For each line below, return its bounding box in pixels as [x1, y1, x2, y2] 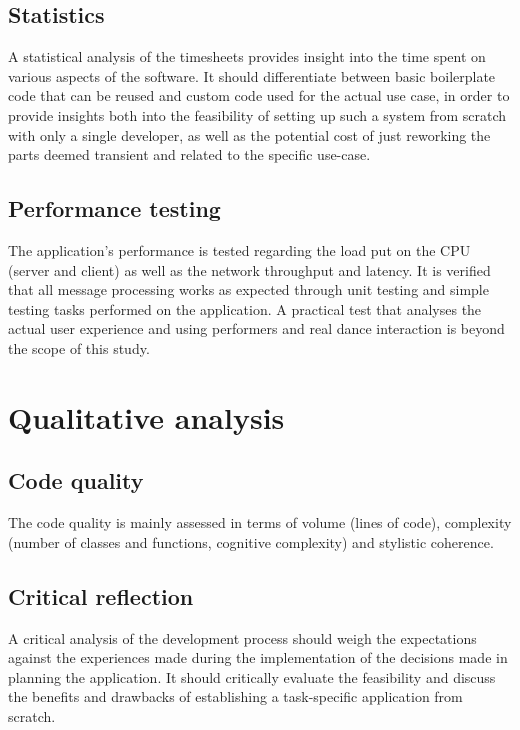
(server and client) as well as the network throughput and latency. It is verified [8, 259, 491, 280]
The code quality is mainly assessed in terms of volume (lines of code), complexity [8, 512, 512, 533]
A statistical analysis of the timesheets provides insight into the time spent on [8, 46, 486, 67]
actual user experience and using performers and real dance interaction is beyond [8, 318, 505, 339]
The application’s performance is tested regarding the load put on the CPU [8, 239, 471, 260]
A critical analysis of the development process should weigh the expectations [8, 627, 477, 648]
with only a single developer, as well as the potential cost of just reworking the [8, 124, 491, 145]
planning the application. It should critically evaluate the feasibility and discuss [8, 666, 496, 687]
